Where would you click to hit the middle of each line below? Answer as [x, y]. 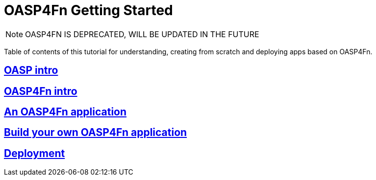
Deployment [35, 153]
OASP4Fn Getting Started [88, 10]
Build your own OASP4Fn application [96, 133]
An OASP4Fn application [65, 112]
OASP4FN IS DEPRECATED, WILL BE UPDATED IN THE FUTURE [142, 34]
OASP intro [31, 70]
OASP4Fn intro [41, 91]
